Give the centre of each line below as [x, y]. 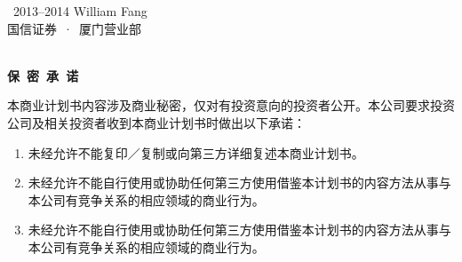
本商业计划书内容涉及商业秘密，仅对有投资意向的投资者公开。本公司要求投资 [231, 105]
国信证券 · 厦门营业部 [74, 28]
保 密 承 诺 [43, 75]
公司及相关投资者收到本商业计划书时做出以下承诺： [156, 122]
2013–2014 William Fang [80, 11]
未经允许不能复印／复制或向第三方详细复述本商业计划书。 [196, 152]
